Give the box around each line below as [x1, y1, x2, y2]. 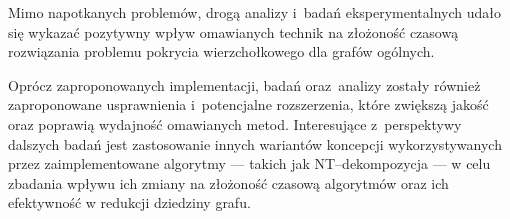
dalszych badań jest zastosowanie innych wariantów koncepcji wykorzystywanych [8, 133, 502, 154]
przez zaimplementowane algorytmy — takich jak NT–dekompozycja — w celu [8, 153, 491, 174]
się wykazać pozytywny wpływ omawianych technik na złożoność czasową [8, 21, 459, 42]
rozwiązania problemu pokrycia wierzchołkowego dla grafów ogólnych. [8, 41, 435, 62]
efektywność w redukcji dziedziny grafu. [8, 192, 251, 213]
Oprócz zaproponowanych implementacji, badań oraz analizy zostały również [8, 74, 481, 95]
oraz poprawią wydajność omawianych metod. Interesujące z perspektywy [8, 113, 462, 134]
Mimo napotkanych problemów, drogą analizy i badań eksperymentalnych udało [8, 2, 502, 22]
